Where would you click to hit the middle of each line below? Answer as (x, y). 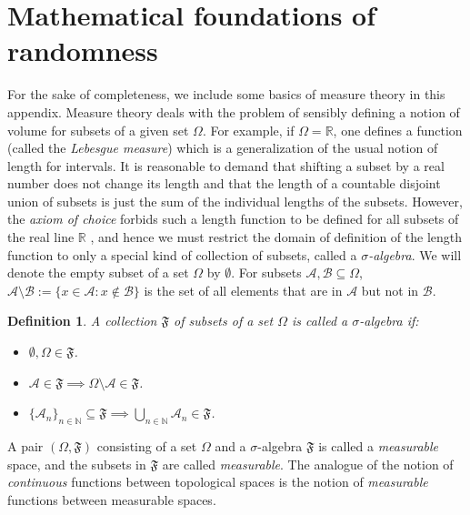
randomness (83, 50)
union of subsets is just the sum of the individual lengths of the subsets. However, (235, 201)
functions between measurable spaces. (112, 499)
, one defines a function (398, 130)
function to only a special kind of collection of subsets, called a (182, 254)
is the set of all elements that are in (243, 290)
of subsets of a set (224, 321)
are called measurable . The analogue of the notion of (308, 464)
